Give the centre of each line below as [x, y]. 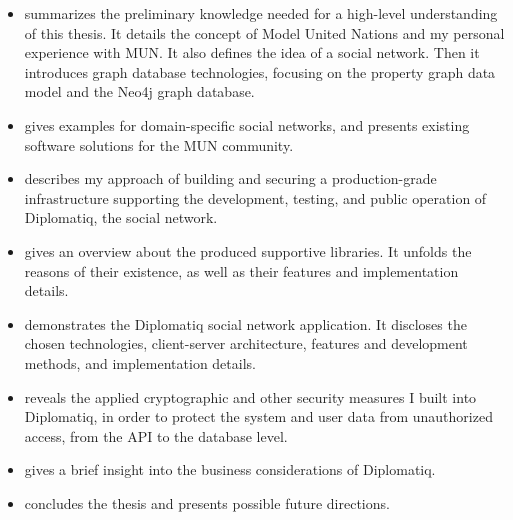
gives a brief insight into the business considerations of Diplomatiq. [230, 469]
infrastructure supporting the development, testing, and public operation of [255, 197]
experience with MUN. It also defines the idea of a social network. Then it [252, 52]
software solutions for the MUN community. [159, 144]
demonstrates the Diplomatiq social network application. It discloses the [245, 323]
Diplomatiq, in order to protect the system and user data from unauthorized [258, 416]
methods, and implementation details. [140, 362]
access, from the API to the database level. [156, 435]
